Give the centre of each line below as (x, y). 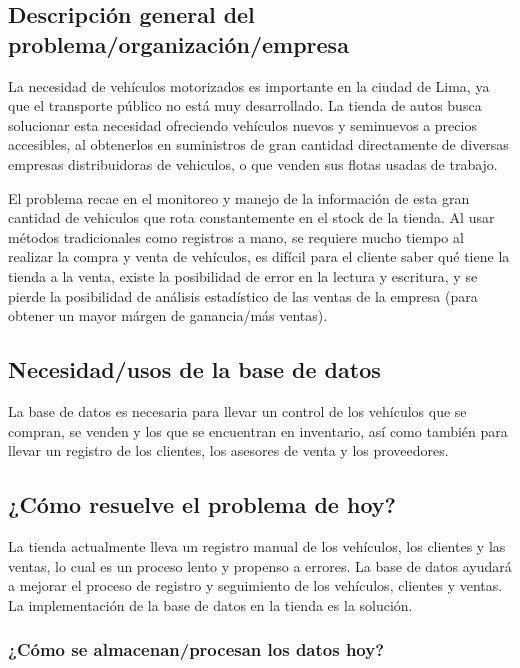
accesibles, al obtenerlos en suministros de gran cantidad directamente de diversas (258, 144)
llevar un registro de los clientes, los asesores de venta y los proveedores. (228, 450)
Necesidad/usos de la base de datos (194, 369)
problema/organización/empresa (178, 43)
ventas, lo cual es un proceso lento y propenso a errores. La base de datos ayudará (260, 565)
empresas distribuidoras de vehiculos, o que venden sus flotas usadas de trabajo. (253, 163)
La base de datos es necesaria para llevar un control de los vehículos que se (237, 410)
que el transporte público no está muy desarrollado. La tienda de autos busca (245, 105)
